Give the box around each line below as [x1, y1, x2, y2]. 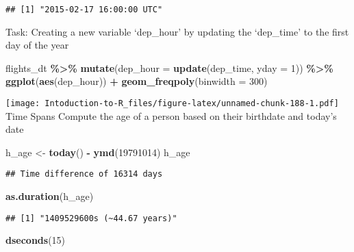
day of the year [5, 38, 69, 52]
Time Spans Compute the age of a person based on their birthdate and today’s [5, 108, 337, 123]
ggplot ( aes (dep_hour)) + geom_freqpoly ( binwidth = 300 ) [5, 74, 268, 88]
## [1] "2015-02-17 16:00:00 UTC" [5, 5, 163, 14]
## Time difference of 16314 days [5, 169, 163, 179]
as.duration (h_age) [5, 189, 94, 203]
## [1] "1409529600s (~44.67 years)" [5, 213, 177, 223]
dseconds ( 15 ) [5, 233, 66, 247]
